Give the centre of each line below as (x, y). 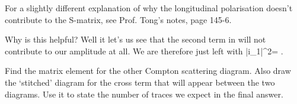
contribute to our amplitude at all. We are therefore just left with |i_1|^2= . (144, 51)
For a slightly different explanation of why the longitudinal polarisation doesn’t (149, 8)
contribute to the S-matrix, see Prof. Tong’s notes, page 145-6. (118, 19)
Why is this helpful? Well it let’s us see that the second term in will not (135, 39)
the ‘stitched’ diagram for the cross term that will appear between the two (140, 82)
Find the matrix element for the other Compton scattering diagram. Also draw (148, 71)
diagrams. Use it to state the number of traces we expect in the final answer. (144, 94)
